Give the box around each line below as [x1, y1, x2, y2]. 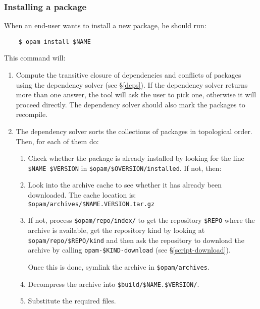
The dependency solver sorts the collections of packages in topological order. [16, 126, 252, 137]
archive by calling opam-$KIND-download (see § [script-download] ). [28, 244, 231, 255]
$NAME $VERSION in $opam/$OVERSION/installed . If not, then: [28, 162, 222, 173]
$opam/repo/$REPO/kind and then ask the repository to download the [28, 234, 244, 245]
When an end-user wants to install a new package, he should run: [4, 20, 206, 31]
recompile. [16, 109, 48, 119]
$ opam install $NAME [18, 38, 91, 45]
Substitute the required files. [28, 295, 116, 306]
